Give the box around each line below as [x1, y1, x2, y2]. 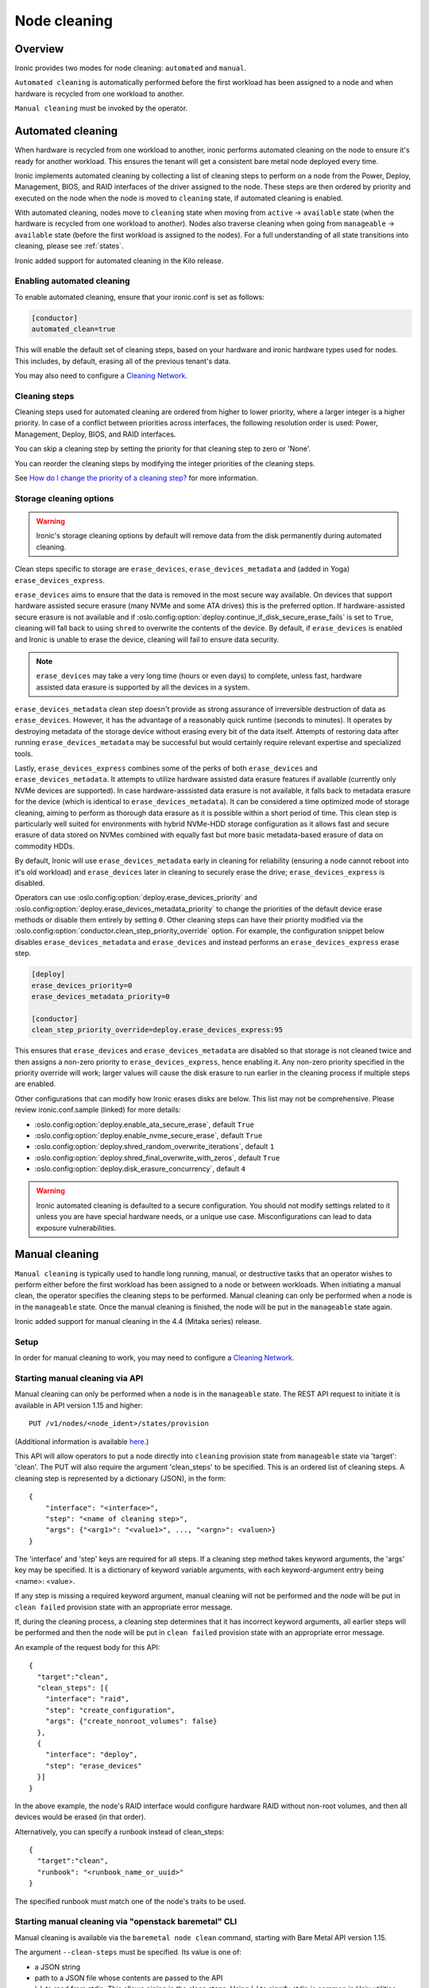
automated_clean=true [31, 324, 116, 334]
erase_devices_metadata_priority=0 [31, 992, 170, 1001]
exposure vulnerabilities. [36, 1223, 117, 1233]
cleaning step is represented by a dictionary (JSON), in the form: [14, 1474, 226, 1483]
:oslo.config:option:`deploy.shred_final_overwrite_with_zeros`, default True [34, 1153, 280, 1163]
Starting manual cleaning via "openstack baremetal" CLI [14, 1916, 238, 1928]
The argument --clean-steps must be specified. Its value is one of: [14, 1947, 242, 1957]
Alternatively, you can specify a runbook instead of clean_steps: [14, 1827, 225, 1836]
